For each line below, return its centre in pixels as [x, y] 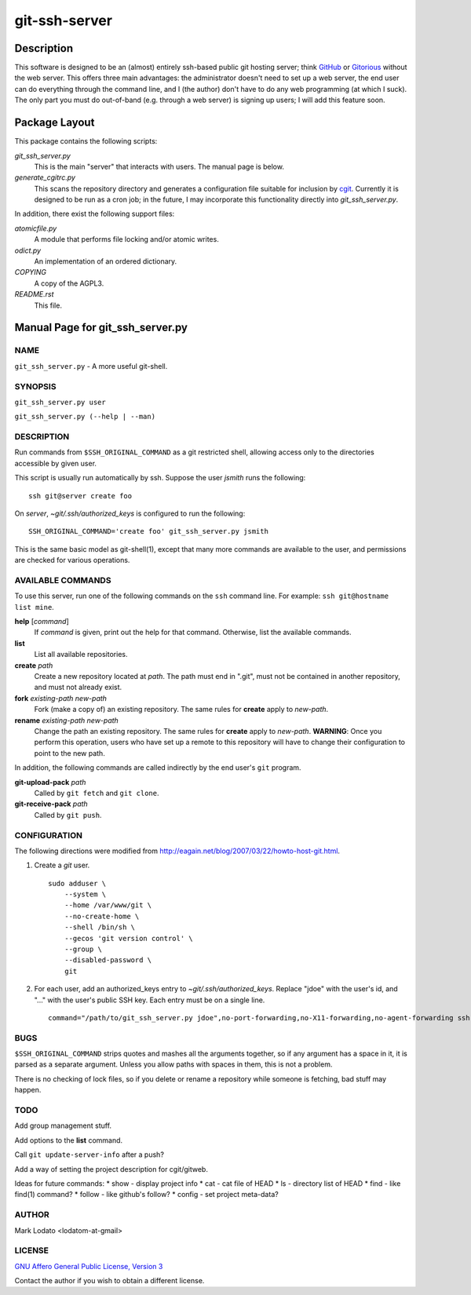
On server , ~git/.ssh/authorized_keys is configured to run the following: [130, 513]
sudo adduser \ [77, 883]
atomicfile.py [36, 228]
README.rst [34, 294]
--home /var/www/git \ [108, 905]
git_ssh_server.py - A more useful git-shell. [91, 366]
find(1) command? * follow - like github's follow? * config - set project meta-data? [146, 1195]
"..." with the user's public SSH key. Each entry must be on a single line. [150, 1000]
